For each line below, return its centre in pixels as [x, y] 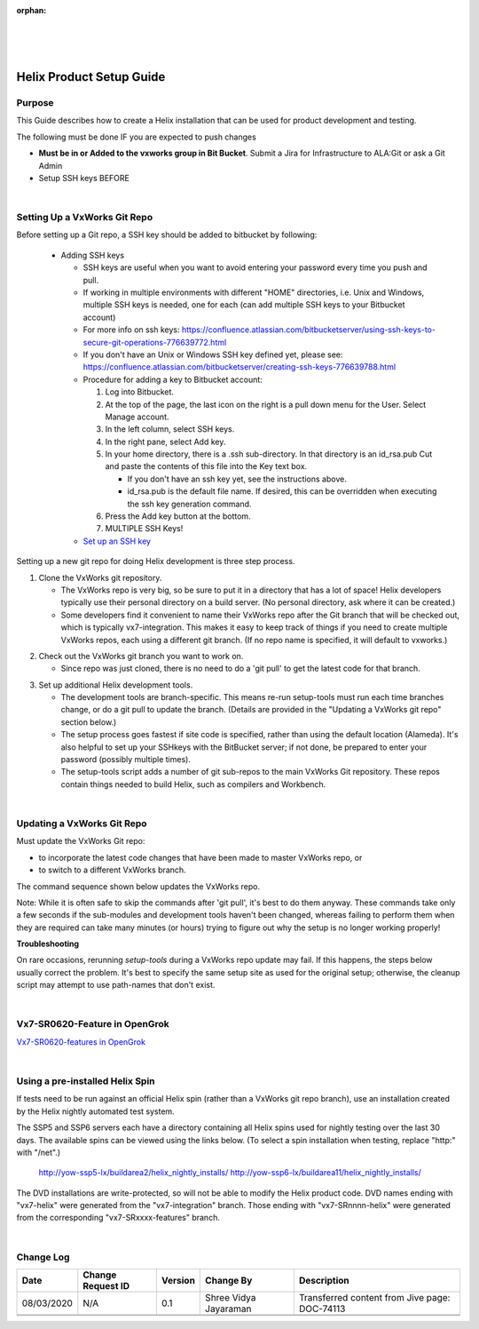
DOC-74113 [322, 1309]
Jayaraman [228, 1309]
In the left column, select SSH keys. [170, 429]
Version [178, 1280]
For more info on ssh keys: [132, 330]
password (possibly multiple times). [126, 760]
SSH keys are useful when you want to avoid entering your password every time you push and [255, 267]
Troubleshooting [48, 944]
